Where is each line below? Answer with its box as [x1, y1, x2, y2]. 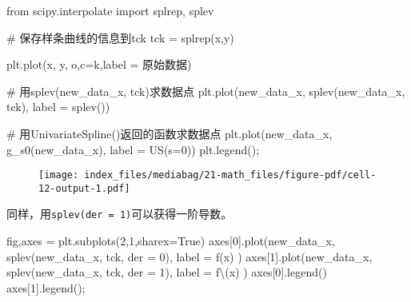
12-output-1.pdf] [38, 182, 130, 194]
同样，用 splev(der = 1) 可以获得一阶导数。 [6, 205, 233, 222]
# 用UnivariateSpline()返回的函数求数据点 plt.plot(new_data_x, [6, 125, 333, 141]
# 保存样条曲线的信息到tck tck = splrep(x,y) [6, 29, 234, 46]
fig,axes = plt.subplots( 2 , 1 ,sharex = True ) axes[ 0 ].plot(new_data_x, [6, 232, 335, 249]
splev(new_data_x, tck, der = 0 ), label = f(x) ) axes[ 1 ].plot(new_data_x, [6, 248, 373, 264]
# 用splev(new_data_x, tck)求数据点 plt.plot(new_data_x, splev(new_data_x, [6, 82, 405, 99]
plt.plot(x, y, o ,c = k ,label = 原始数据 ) [6, 56, 192, 73]
